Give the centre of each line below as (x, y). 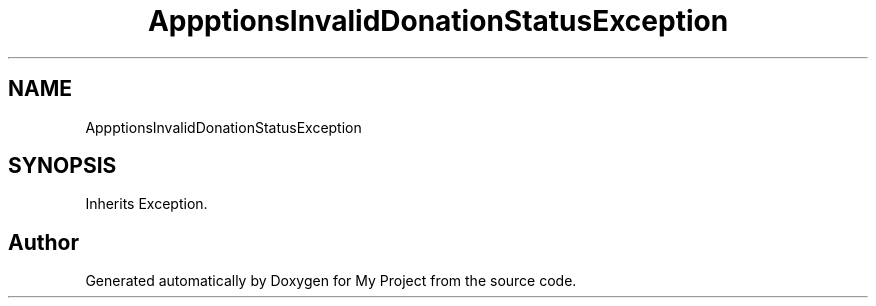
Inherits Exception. (146, 204)
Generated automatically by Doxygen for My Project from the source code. (331, 281)
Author (43, 242)
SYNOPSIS (62, 166)
